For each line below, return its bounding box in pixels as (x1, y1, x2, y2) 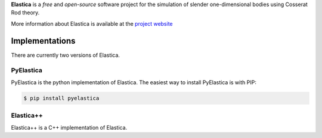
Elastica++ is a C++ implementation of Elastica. (11, 124, 128, 131)
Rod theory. (11, 9, 40, 16)
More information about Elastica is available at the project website (11, 20, 173, 27)
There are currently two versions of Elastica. (11, 51, 120, 59)
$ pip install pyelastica (23, 94, 100, 102)
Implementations (11, 36, 76, 46)
